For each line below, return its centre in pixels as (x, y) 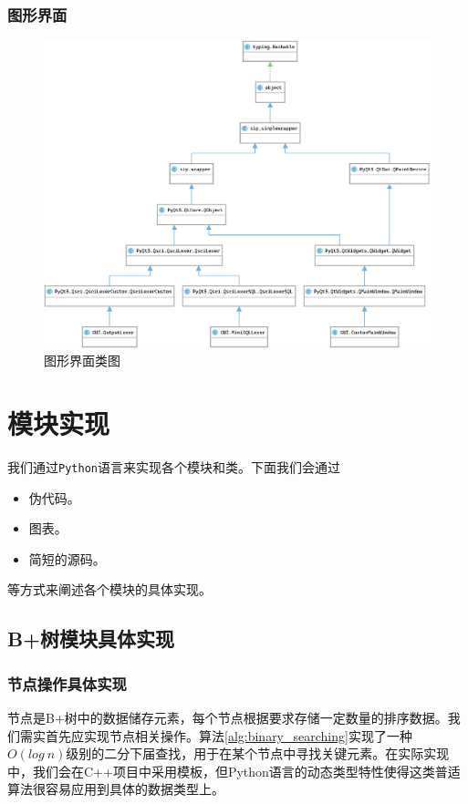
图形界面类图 (82, 361)
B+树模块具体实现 (91, 639)
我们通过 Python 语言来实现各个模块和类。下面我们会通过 (174, 466)
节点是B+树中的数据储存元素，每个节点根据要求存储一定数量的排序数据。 (228, 718)
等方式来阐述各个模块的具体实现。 (109, 589)
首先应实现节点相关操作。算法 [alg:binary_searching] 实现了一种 (229, 735)
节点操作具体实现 (67, 683)
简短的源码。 (67, 558)
